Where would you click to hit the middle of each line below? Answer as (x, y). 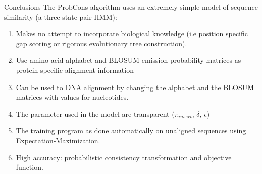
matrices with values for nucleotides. (72, 97)
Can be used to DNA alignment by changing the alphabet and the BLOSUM (135, 87)
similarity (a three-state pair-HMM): (61, 16)
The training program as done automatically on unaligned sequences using (131, 130)
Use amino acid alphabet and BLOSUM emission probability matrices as (128, 60)
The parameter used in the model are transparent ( (95, 113)
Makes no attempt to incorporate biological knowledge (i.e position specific (132, 33)
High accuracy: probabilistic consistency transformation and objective (124, 157)
